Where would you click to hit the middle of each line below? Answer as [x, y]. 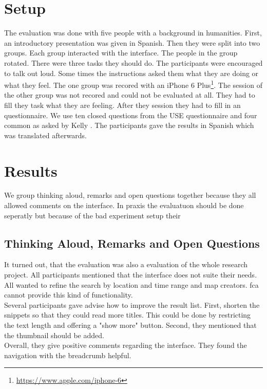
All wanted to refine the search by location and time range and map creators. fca [131, 284]
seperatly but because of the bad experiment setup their [92, 215]
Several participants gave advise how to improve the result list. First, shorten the [132, 304]
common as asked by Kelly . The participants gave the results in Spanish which [129, 125]
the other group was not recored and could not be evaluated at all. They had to [130, 95]
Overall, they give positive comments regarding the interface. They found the [126, 345]
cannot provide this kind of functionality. [69, 295]
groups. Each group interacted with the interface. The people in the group [121, 53]
